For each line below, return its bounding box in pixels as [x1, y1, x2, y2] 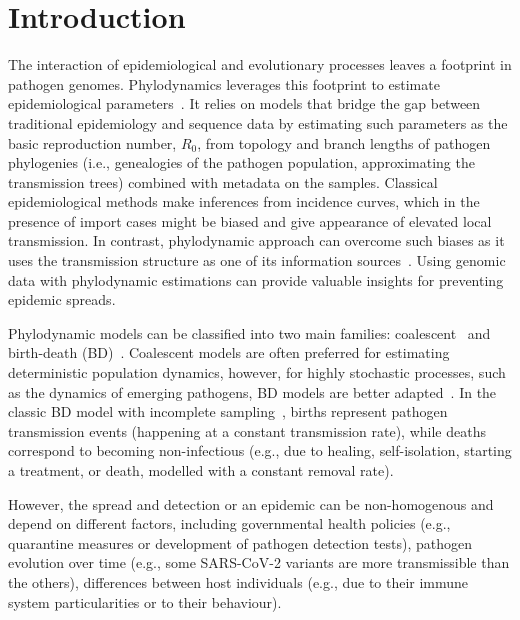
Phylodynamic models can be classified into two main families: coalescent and [8, 322, 491, 343]
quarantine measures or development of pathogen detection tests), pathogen [8, 532, 472, 553]
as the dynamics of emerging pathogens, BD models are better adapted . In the [8, 381, 497, 402]
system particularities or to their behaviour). [8, 591, 282, 612]
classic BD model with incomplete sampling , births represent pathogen [8, 401, 448, 422]
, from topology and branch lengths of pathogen [197, 132, 491, 153]
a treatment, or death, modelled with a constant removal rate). [8, 460, 394, 480]
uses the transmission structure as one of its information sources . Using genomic [8, 250, 506, 271]
